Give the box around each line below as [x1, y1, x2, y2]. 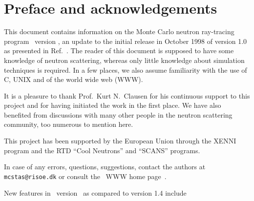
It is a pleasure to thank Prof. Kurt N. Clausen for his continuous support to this [4, 90, 250, 100]
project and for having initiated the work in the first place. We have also [4, 100, 221, 110]
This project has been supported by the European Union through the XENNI [4, 136, 236, 146]
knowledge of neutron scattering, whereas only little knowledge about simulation [4, 55, 245, 65]
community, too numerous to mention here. [4, 119, 133, 129]
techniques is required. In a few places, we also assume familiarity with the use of [4, 64, 247, 75]
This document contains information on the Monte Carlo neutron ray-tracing [4, 26, 234, 37]
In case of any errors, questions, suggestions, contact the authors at [4, 161, 206, 172]
